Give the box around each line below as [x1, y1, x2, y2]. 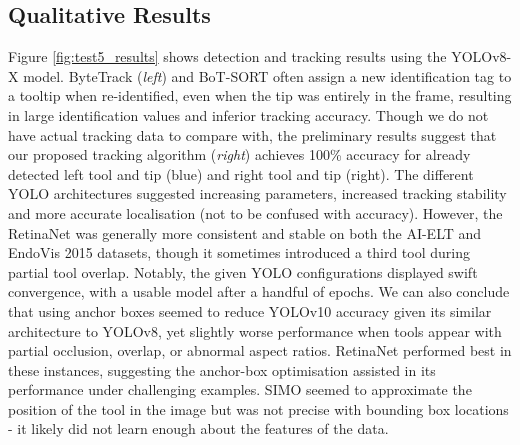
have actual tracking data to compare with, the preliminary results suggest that [8, 124, 497, 145]
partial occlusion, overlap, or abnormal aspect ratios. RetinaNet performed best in [8, 340, 512, 361]
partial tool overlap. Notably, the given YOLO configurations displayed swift [8, 261, 478, 282]
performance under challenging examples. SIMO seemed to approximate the [8, 379, 472, 400]
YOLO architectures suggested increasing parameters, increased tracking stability [8, 183, 507, 204]
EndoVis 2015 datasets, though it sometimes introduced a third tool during [8, 242, 470, 263]
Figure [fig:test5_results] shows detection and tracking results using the [8, 46, 447, 67]
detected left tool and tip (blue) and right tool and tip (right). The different [8, 163, 474, 184]
